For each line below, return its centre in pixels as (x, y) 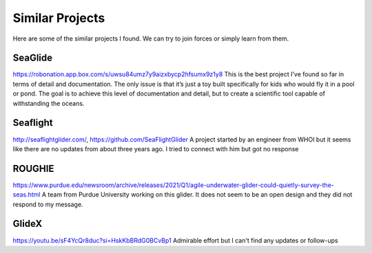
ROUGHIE (33, 168)
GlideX (28, 224)
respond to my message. (48, 204)
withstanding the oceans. (49, 103)
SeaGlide (33, 58)
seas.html (27, 195)
